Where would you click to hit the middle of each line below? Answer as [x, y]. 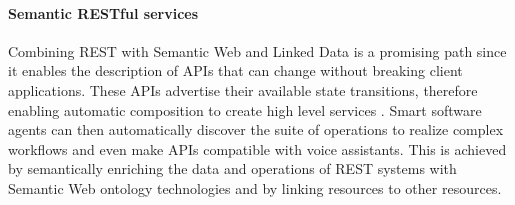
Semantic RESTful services [103, 12]
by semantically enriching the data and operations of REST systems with [232, 168]
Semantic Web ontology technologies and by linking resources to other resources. [255, 187]
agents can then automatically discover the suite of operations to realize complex [256, 129]
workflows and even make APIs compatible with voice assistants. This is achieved [257, 148]
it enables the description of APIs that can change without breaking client [235, 70]
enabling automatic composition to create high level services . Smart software [245, 109]
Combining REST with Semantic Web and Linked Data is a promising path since [257, 50]
